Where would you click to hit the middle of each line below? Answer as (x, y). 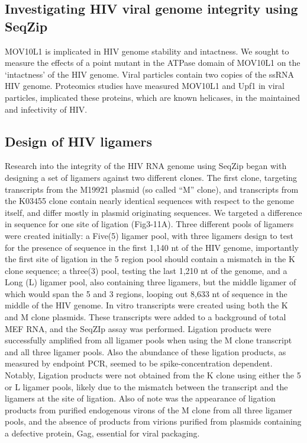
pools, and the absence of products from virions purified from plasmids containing (153, 421)
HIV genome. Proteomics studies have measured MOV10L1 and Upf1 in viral (145, 86)
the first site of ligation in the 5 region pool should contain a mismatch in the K (150, 259)
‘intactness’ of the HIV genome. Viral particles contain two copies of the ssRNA (150, 74)
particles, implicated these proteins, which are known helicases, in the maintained (153, 97)
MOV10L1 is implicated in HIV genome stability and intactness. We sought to (147, 51)
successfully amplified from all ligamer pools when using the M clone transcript (148, 340)
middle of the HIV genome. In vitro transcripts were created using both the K (146, 305)
